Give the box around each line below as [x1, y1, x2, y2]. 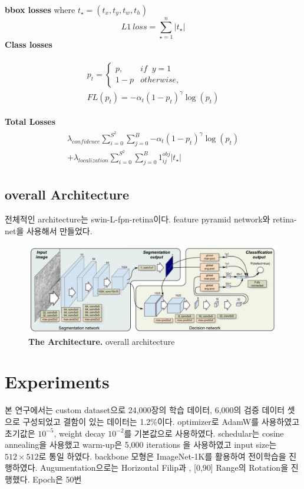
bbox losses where [5, 4, 75, 15]
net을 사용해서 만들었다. [5, 224, 92, 237]
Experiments [5, 370, 110, 394]
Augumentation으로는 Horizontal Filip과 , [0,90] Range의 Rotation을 [40, 461, 289, 474]
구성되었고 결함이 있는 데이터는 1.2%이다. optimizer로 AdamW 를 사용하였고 [22, 415, 300, 427]
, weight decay [54, 427, 105, 439]
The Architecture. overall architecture [28, 335, 175, 347]
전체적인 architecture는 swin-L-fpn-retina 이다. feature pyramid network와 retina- [5, 212, 297, 225]
